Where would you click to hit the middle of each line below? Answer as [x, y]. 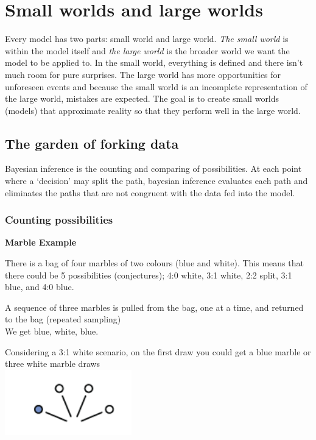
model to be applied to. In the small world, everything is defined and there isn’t [154, 62]
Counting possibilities [59, 220]
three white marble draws [53, 364]
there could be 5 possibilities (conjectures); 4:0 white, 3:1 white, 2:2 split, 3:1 [149, 275]
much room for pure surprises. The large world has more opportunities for [143, 74]
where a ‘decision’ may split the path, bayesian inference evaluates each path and [156, 181]
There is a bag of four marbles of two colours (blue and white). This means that [154, 263]
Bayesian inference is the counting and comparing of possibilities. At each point [153, 169]
